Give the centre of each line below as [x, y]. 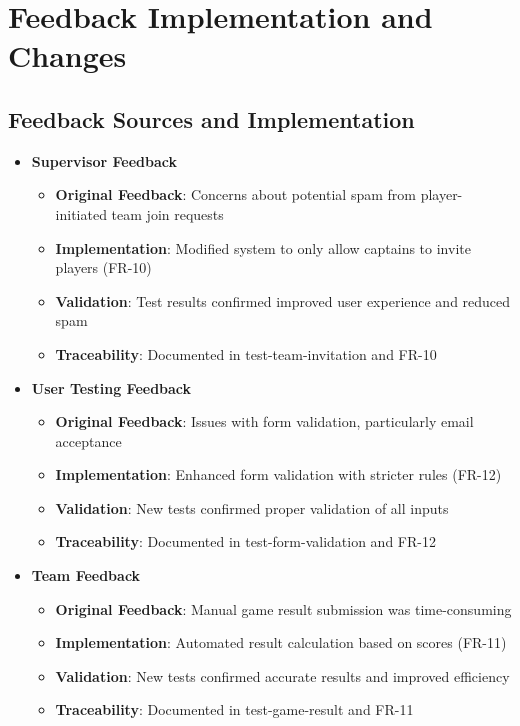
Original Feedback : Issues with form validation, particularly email [264, 421]
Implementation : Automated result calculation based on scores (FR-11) [281, 642]
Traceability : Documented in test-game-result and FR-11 [234, 709]
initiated [81, 213]
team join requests [167, 213]
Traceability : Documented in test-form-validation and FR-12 [245, 541]
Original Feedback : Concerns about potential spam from [235, 194]
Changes [67, 55]
